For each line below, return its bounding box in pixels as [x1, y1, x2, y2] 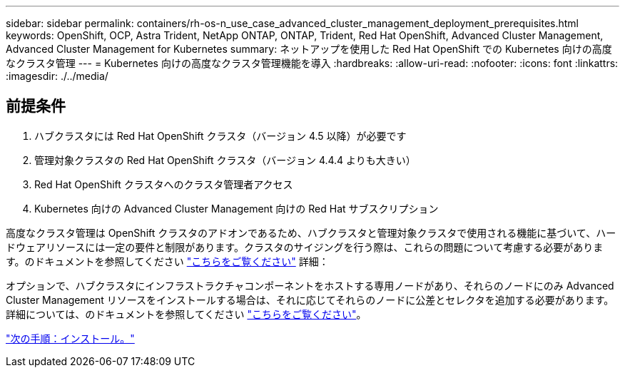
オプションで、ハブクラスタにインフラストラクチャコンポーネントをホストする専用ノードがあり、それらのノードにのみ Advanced [6, 279, 614, 292]
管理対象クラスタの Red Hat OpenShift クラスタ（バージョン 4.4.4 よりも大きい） [34, 153, 416, 166]
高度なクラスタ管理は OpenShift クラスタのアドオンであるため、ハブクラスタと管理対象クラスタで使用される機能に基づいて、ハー [6, 226, 616, 239]
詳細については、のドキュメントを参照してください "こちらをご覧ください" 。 [6, 307, 367, 320]
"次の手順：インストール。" [6, 332, 135, 344]
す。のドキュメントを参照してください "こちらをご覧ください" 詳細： [6, 255, 329, 267]
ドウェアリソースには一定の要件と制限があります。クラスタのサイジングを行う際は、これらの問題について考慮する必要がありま [6, 240, 604, 253]
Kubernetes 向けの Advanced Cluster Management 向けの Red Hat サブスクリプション [34, 202, 439, 215]
